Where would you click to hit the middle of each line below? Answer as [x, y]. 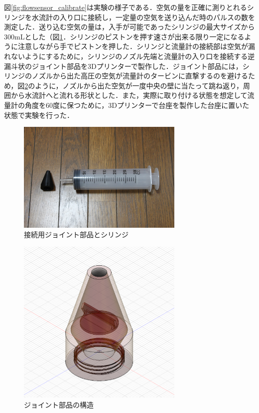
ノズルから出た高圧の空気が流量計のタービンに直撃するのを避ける [140, 76]
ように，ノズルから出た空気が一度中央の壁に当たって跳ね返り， [139, 85]
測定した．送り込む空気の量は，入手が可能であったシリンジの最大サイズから [129, 27]
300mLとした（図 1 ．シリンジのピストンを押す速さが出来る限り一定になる [124, 36]
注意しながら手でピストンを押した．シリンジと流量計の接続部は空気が [133, 46]
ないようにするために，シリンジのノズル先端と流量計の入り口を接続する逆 [133, 56]
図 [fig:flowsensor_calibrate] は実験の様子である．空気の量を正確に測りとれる [126, 7]
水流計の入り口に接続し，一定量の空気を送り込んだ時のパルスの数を [143, 17]
